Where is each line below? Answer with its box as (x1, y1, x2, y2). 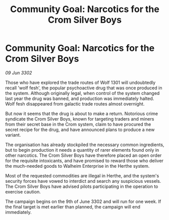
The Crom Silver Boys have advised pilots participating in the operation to (5, 183, 158, 189)
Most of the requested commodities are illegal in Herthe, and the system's (5, 172, 159, 179)
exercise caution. (5, 188, 41, 194)
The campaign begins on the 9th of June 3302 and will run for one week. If (5, 198, 161, 204)
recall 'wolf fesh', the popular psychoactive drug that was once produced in (5, 84, 162, 91)
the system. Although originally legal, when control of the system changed (5, 90, 160, 96)
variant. (5, 132, 21, 138)
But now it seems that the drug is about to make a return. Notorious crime (5, 111, 158, 117)
